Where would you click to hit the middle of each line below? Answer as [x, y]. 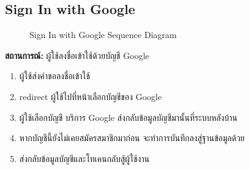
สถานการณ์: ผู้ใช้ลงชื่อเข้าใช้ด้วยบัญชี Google [77, 55]
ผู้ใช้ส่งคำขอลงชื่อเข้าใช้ [55, 76]
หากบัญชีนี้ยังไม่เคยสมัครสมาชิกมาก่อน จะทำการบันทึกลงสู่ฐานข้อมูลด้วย [132, 138]
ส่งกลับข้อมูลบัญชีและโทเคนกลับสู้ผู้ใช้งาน [84, 158]
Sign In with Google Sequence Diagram [103, 35]
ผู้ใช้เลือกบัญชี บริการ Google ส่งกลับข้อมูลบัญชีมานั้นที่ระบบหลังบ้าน [128, 117]
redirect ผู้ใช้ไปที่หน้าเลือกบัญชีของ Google [91, 96]
